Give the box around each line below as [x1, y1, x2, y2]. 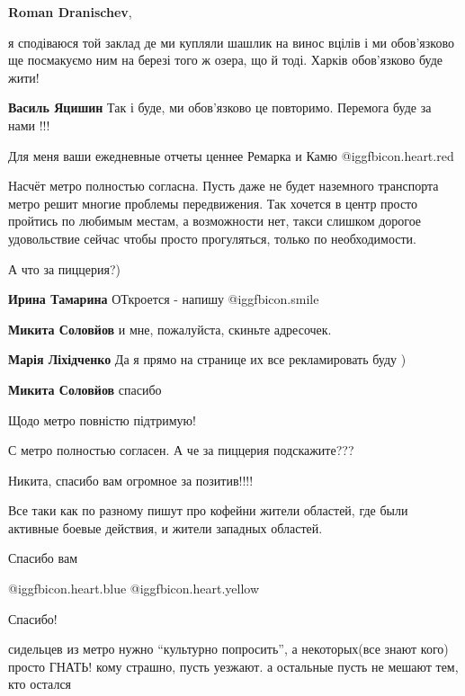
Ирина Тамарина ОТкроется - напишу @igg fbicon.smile [8, 290, 319, 308]
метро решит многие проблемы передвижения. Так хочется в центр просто [8, 193, 418, 212]
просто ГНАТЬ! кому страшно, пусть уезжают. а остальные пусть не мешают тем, [8, 656, 459, 675]
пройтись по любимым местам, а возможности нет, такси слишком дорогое [8, 211, 422, 230]
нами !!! [8, 115, 50, 134]
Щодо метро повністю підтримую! [8, 410, 196, 429]
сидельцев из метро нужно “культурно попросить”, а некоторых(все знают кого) [8, 639, 449, 658]
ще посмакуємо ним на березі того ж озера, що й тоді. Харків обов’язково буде [8, 50, 443, 69]
